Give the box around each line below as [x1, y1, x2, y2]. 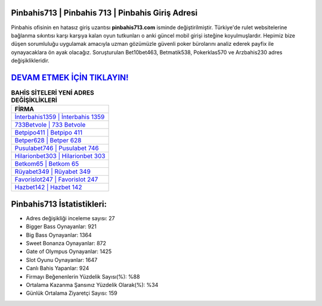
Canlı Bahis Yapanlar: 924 [26, 265, 89, 272]
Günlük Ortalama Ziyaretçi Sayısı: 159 [26, 289, 117, 297]
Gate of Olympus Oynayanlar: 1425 [26, 248, 112, 255]
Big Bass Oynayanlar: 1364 [26, 231, 92, 238]
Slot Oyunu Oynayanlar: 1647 [26, 256, 98, 263]
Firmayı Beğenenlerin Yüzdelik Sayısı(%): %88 [26, 273, 140, 280]
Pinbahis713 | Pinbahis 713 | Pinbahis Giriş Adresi [11, 8, 198, 18]
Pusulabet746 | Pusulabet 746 [14, 144, 99, 152]
